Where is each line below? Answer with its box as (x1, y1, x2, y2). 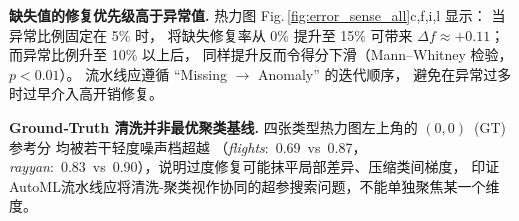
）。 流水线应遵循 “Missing (59, 63, 227, 84)
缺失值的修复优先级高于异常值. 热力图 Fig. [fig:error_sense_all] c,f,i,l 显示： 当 (9, 5, 506, 25)
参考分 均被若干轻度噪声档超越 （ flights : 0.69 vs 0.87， (9, 136, 367, 157)
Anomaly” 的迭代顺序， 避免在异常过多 (258, 63, 512, 84)
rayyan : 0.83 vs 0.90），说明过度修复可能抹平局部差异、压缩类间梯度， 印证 (9, 156, 500, 177)
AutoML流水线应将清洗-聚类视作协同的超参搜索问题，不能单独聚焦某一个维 (9, 175, 500, 196)
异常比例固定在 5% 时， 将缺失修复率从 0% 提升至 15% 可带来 (9, 24, 413, 45)
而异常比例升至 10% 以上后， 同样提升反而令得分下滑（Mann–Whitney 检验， (9, 44, 513, 65)
